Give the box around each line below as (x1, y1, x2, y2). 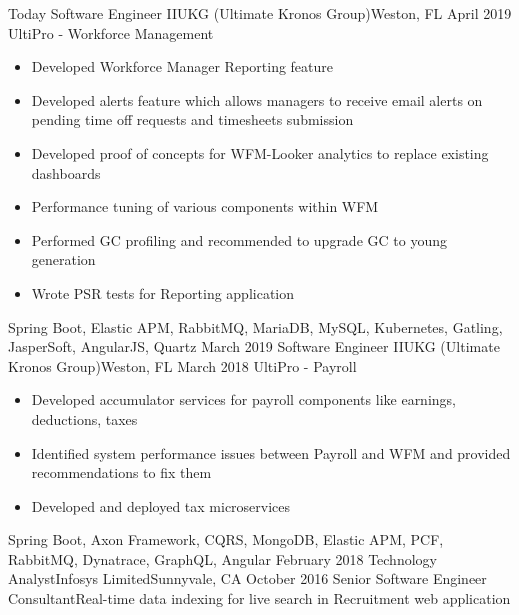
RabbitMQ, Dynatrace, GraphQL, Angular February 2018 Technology (8, 548, 437, 569)
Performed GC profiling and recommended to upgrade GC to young (31, 229, 447, 250)
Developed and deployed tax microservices (31, 495, 291, 516)
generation (31, 249, 96, 270)
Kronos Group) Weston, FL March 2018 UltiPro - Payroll (8, 355, 357, 376)
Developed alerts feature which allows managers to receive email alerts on (31, 89, 483, 110)
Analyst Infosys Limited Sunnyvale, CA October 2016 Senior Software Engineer (8, 568, 487, 589)
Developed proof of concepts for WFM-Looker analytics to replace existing (31, 142, 489, 163)
